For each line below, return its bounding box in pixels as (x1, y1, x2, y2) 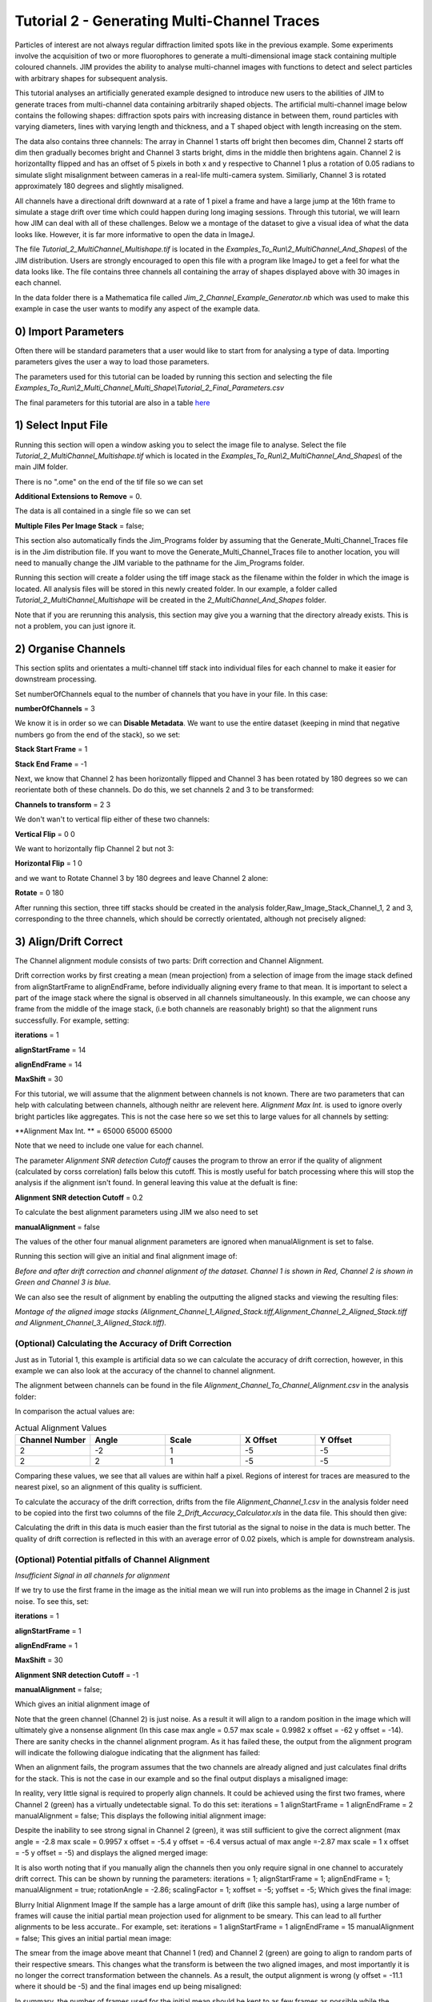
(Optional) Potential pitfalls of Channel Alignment (14, 1554, 210, 1565)
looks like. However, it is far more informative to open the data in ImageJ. (14, 229, 255, 239)
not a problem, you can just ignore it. (14, 621, 136, 630)
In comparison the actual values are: (14, 1406, 135, 1417)
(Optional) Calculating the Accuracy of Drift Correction (14, 1338, 232, 1349)
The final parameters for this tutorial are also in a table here (14, 397, 210, 408)
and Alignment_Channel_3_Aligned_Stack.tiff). (14, 1318, 167, 1328)
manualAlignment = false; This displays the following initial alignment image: (14, 1811, 266, 1820)
